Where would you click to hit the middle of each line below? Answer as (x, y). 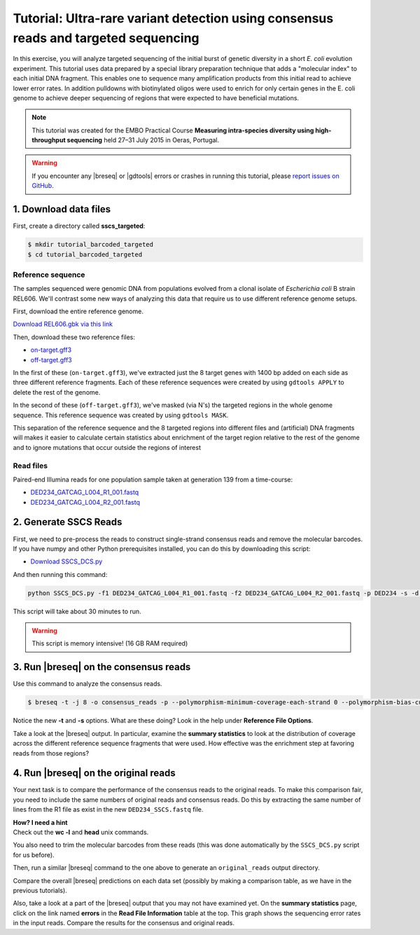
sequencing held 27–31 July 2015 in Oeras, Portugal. (143, 140)
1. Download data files (62, 209)
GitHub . (43, 186)
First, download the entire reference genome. (78, 311)
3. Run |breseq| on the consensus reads (102, 667)
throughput (49, 140)
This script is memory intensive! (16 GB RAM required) (110, 643)
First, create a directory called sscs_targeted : (79, 226)
